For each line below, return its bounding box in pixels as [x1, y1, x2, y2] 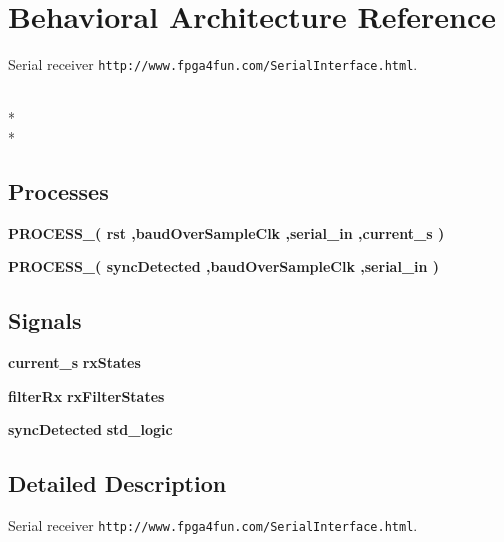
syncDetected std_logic [8, 419, 173, 440]
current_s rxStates [8, 352, 141, 373]
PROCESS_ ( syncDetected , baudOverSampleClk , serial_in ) [8, 256, 440, 277]
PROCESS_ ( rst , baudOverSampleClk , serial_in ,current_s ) [8, 222, 445, 243]
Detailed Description [8, 468, 227, 499]
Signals [8, 305, 82, 336]
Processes [8, 175, 109, 206]
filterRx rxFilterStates [8, 385, 165, 406]
